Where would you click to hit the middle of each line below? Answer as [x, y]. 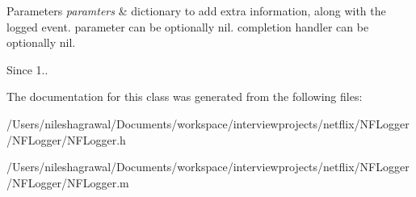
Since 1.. [27, 69]
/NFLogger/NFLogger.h [66, 139]
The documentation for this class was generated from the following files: [185, 96]
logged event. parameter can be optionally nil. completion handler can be [188, 26]
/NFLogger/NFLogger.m [68, 182]
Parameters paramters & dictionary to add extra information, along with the [196, 10]
